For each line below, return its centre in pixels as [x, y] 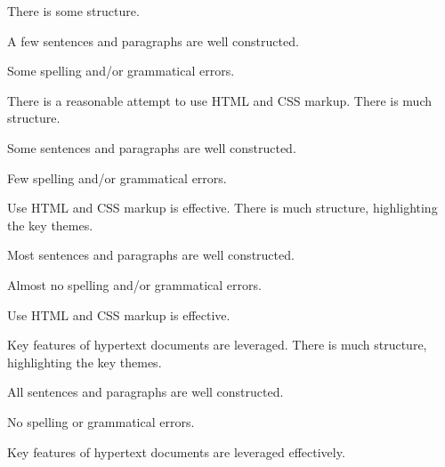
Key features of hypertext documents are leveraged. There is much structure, [217, 345]
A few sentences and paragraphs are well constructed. [153, 40]
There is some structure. [73, 11]
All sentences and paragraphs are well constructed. [146, 392]
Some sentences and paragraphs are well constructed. [152, 147]
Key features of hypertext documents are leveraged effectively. [176, 451]
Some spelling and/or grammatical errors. [121, 71]
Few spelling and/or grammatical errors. [117, 177]
